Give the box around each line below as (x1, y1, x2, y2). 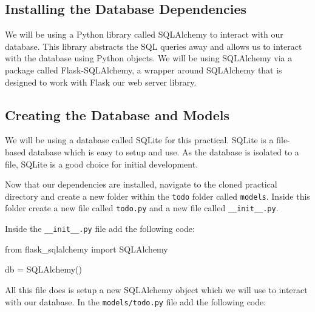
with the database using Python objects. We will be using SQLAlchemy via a (5, 52, 293, 64)
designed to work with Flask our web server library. (5, 75, 197, 88)
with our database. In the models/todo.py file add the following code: (5, 295, 266, 308)
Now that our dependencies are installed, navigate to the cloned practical (5, 178, 277, 191)
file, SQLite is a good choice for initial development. (5, 157, 198, 170)
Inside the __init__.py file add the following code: (5, 222, 195, 235)
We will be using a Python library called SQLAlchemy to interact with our (5, 28, 283, 41)
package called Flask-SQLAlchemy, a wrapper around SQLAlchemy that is (5, 63, 282, 76)
